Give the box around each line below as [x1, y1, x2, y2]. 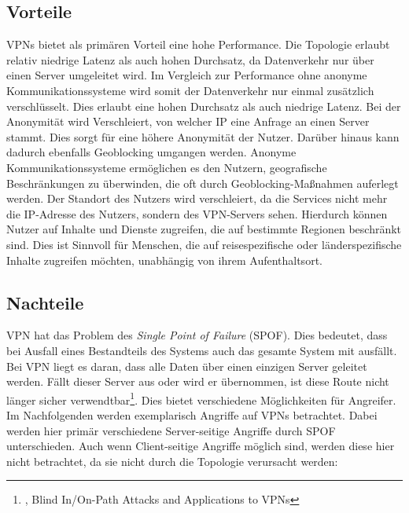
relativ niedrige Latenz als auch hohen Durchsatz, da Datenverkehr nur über [6, 51, 374, 68]
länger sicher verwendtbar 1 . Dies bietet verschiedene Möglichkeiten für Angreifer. [6, 389, 396, 408]
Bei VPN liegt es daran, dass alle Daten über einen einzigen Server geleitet [6, 357, 367, 374]
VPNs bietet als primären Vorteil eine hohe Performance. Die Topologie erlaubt [6, 36, 390, 53]
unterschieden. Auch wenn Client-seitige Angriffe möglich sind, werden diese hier [6, 438, 395, 454]
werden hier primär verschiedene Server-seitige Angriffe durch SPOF [6, 422, 336, 438]
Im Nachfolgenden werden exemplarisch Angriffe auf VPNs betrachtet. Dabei [6, 406, 378, 423]
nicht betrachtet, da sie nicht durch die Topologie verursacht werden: [6, 453, 338, 469]
